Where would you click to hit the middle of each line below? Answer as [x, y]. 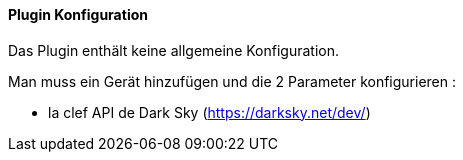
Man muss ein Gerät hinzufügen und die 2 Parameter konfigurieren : [232, 81]
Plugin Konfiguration [78, 14]
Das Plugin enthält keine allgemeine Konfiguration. [173, 50]
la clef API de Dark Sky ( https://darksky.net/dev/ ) [209, 112]
